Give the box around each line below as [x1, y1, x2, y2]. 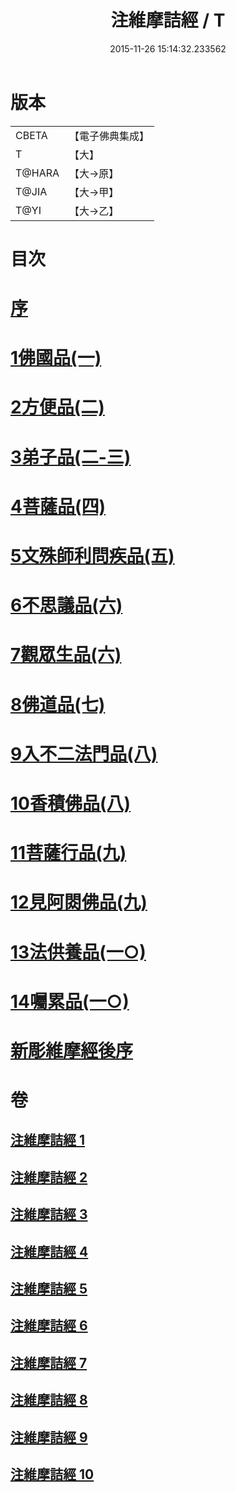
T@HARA [15, 166, 60, 180]
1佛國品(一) [10, 347, 102, 370]
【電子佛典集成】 [69, 129, 150, 143]
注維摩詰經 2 [10, 1169, 88, 1186]
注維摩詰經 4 [10, 1243, 89, 1260]
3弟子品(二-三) [10, 446, 132, 468]
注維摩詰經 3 [10, 1206, 88, 1223]
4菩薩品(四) [10, 495, 107, 518]
